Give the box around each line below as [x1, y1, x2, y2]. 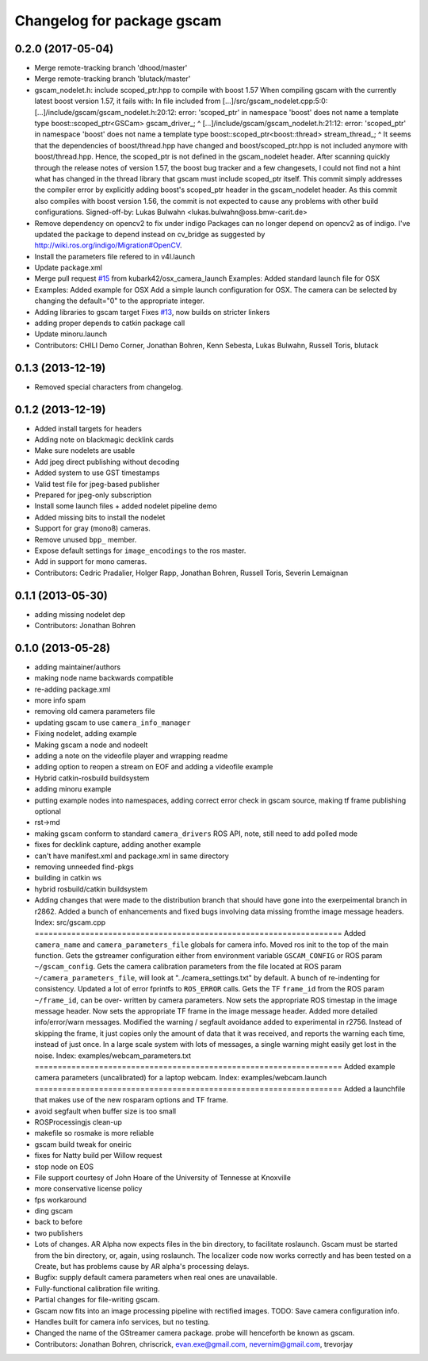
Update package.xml [34, 263, 103, 273]
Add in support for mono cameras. [34, 557, 147, 566]
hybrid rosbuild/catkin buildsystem [34, 884, 148, 894]
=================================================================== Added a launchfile [34, 1083, 406, 1094]
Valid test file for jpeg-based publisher [34, 479, 160, 489]
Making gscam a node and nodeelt [34, 740, 148, 750]
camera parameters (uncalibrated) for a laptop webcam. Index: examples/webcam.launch [34, 1073, 327, 1083]
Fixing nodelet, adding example [34, 729, 137, 738]
